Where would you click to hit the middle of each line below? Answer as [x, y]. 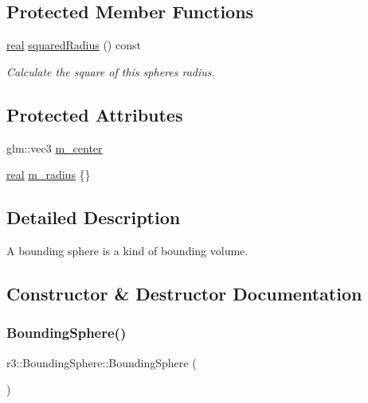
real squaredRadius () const [74, 45]
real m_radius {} [49, 174]
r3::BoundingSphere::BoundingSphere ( [102, 362]
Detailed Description [94, 217]
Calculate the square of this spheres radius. [111, 71]
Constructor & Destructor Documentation [184, 293]
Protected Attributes [95, 114]
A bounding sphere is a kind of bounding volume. [127, 250]
